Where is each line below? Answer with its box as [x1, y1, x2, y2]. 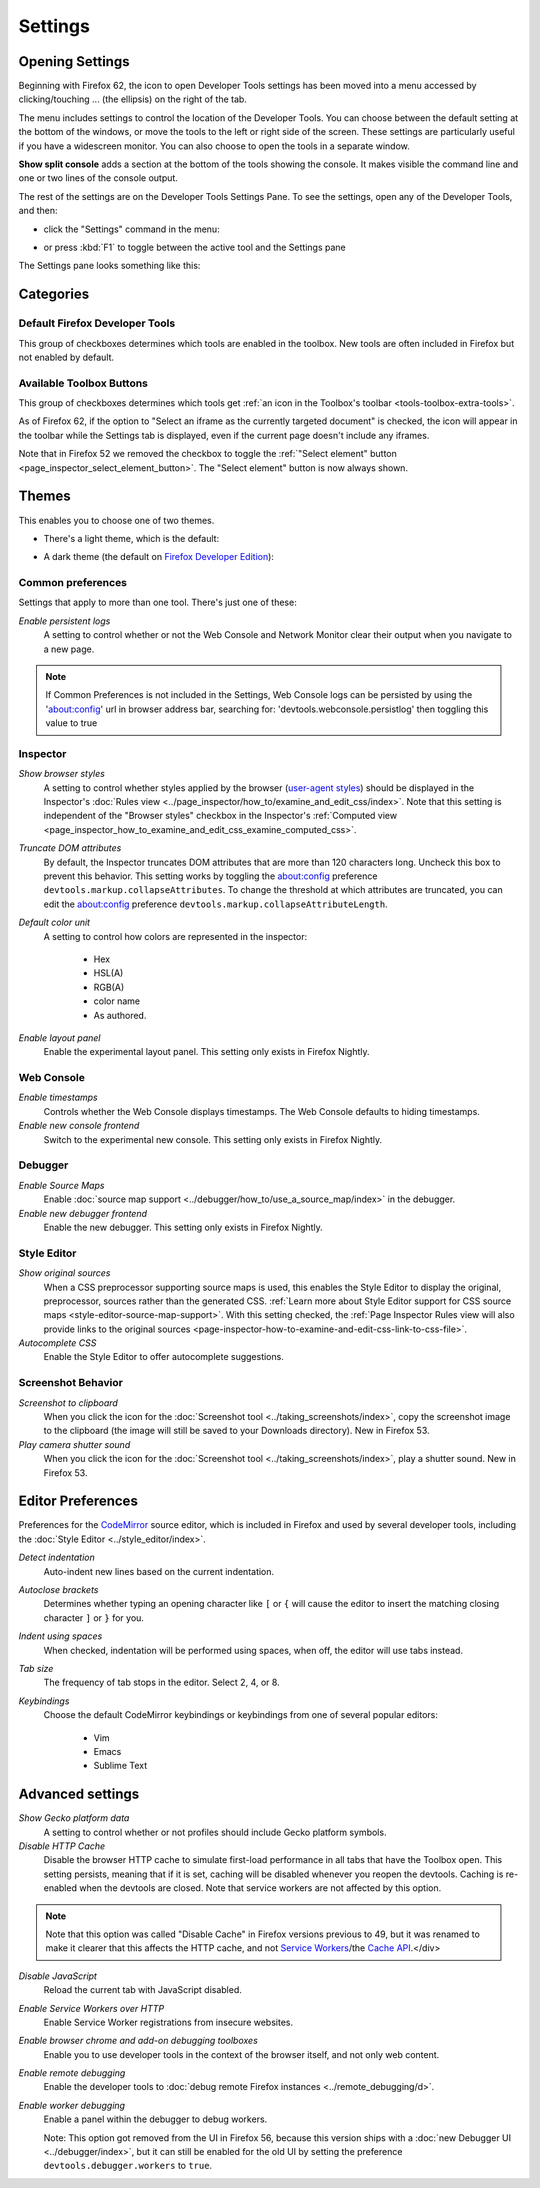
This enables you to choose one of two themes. [18, 514, 215, 526]
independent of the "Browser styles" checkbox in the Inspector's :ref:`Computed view [43, 810, 398, 822]
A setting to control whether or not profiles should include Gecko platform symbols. [43, 1826, 387, 1838]
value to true [45, 717, 98, 729]
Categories [18, 286, 90, 303]
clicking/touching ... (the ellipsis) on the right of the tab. [18, 93, 247, 105]
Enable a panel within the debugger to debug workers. [43, 2113, 268, 2125]
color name [93, 995, 140, 1007]
